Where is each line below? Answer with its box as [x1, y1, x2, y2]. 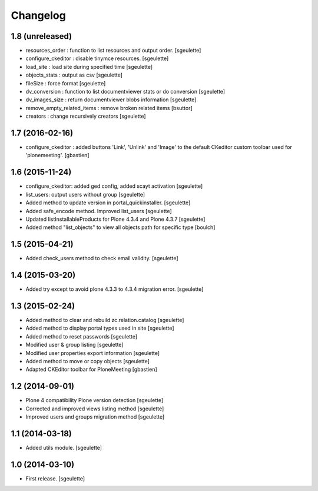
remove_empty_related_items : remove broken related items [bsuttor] [25, 104, 193, 111]
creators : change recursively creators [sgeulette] [25, 112, 147, 120]
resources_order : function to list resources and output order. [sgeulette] [25, 47, 201, 54]
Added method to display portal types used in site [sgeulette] [25, 324, 174, 332]
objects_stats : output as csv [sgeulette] [25, 71, 123, 79]
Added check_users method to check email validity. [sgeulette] [25, 255, 179, 262]
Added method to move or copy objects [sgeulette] [25, 358, 150, 365]
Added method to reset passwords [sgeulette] [25, 333, 138, 340]
